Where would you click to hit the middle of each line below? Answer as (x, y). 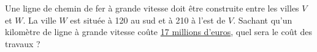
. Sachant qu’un (263, 20)
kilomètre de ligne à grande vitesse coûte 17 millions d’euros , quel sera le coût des (159, 32)
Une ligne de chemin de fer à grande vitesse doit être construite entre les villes (152, 8)
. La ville (40, 20)
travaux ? (23, 43)
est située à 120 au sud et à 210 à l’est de (148, 20)
